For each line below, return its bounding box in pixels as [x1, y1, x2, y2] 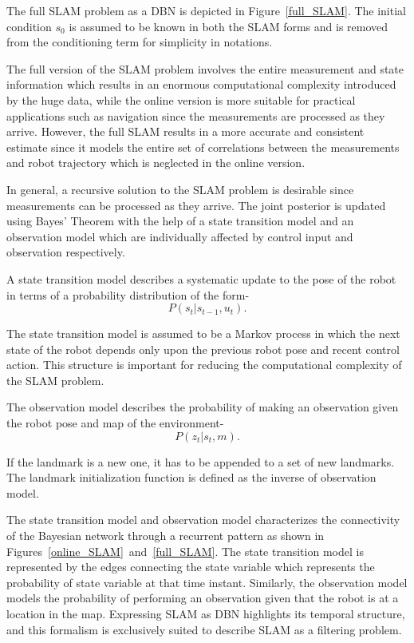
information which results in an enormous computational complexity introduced [6, 76, 396, 93]
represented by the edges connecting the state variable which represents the [6, 558, 375, 575]
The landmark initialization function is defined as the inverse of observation [6, 469, 377, 486]
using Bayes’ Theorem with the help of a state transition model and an [6, 212, 354, 229]
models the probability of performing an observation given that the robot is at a [6, 589, 399, 606]
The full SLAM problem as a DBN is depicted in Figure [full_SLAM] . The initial [6, 2, 406, 18]
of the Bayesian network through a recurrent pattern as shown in [6, 527, 325, 544]
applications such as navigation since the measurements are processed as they [6, 107, 385, 124]
